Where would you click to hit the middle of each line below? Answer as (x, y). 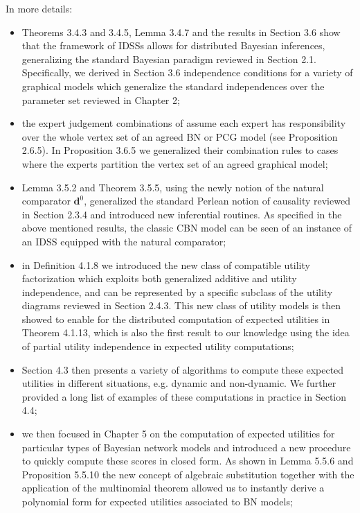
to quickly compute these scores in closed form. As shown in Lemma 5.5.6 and (188, 461)
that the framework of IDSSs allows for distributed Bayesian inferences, (173, 45)
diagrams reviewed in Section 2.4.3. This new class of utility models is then (181, 305)
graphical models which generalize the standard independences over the (173, 86)
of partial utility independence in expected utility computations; (158, 346)
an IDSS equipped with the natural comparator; (124, 241)
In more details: (39, 8)
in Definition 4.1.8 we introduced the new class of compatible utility (166, 264)
